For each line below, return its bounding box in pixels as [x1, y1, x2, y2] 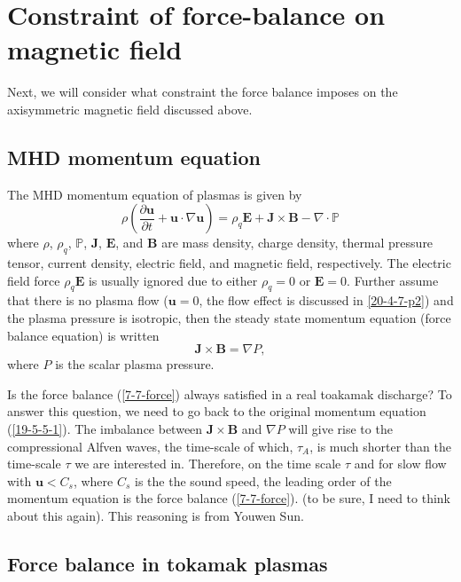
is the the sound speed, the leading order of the [135, 471, 392, 490]
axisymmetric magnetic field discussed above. [7, 99, 253, 118]
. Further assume [347, 271, 439, 289]
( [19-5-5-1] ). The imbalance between [7, 420, 203, 438]
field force [7, 271, 60, 289]
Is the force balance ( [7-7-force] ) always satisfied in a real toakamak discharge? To [7, 384, 452, 403]
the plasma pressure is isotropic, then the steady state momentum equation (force [7, 309, 451, 327]
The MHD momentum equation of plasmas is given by [7, 185, 302, 203]
